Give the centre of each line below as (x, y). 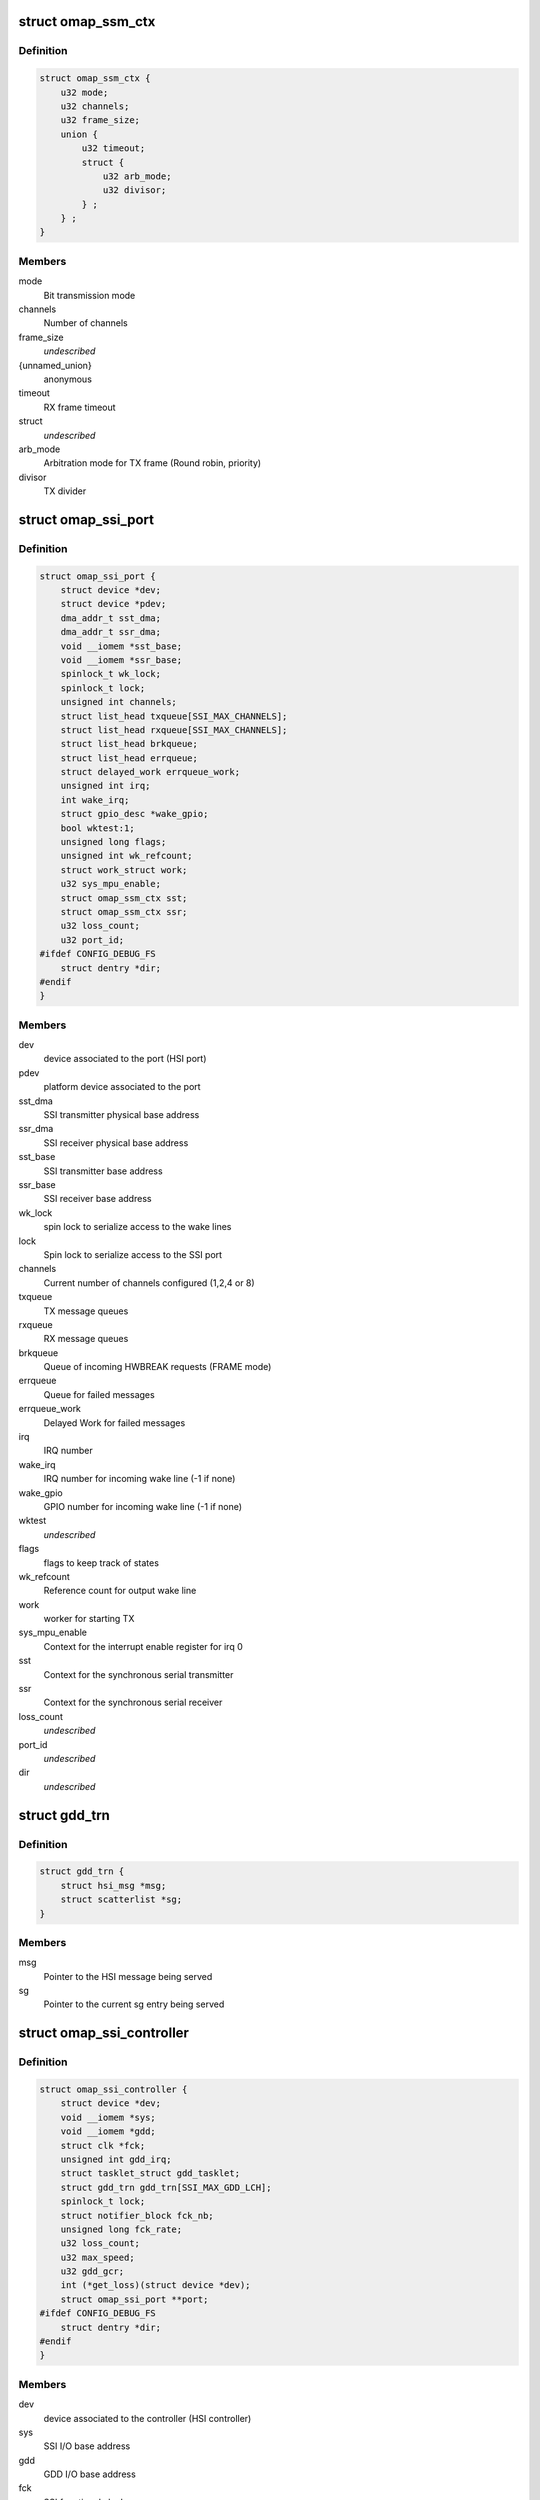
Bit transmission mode (89, 295)
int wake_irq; (95, 799)
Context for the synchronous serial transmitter (138, 1674)
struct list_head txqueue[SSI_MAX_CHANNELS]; (174, 716)
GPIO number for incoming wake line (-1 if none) (143, 1506)
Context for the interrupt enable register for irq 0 (143, 1646)
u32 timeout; (113, 148)
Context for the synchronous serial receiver (133, 1702)
